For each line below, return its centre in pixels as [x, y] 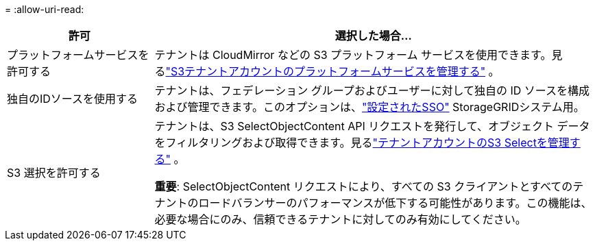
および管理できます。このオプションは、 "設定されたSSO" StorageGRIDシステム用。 [369, 107]
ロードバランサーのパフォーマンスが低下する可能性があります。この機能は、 [395, 203]
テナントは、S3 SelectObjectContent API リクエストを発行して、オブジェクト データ [372, 126]
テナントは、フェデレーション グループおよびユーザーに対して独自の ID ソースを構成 [372, 90]
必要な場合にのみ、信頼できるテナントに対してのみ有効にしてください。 [340, 219]
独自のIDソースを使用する [73, 99]
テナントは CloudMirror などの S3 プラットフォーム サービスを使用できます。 [353, 55]
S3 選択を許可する [54, 173]
